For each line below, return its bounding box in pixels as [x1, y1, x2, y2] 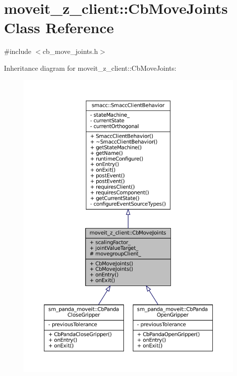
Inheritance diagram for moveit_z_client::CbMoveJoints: [4, 62, 177, 73]
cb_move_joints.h [42, 46, 98, 56]
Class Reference [4, 17, 114, 38]
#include [4, 46, 32, 56]
